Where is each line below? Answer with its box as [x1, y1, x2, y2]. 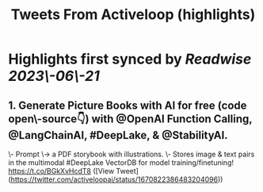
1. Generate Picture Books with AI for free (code [8, 98, 247, 112]
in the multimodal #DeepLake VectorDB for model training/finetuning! [8, 158, 234, 167]
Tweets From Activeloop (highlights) [10, 6, 256, 24]
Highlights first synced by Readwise [8, 50, 252, 68]
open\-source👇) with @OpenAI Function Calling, [8, 112, 253, 125]
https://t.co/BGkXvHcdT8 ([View [8, 167, 115, 175]
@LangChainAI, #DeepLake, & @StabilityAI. [8, 129, 228, 142]
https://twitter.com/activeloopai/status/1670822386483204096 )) [10, 175, 223, 184]
